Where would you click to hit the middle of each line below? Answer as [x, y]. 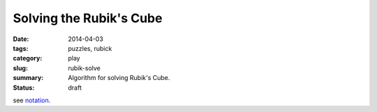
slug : [20, 68]
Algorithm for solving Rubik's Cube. [119, 78]
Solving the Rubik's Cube [88, 18]
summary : [28, 78]
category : [28, 58]
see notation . [32, 100]
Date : [21, 39]
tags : [21, 48]
